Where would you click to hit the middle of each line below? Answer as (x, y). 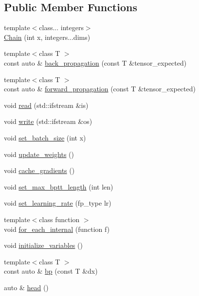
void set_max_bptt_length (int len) (59, 186)
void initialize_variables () (43, 245)
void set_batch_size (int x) (45, 137)
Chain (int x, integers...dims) (47, 37)
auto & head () (26, 287)
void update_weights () (39, 154)
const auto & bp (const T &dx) (51, 271)
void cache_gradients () (39, 170)
